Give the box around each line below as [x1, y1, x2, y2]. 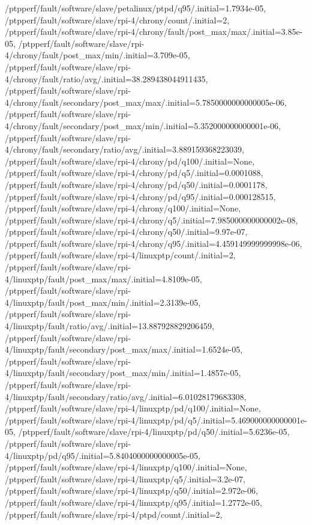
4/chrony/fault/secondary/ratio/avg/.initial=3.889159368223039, [5, 143, 244, 156]
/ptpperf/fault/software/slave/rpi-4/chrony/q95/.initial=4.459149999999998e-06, [5, 237, 302, 249]
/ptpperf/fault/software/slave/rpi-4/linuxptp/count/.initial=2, [5, 249, 236, 261]
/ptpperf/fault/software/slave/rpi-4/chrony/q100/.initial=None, [5, 202, 241, 214]
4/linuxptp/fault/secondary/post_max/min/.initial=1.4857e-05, [5, 366, 241, 379]
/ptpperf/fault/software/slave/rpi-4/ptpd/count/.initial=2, [5, 508, 223, 520]
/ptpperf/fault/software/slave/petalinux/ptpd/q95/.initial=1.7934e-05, [5, 2, 266, 14]
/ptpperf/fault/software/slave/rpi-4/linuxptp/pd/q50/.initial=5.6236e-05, [18, 425, 290, 438]
